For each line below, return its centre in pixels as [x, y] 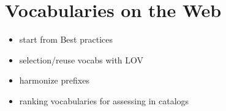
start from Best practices [66, 39]
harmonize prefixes [54, 80]
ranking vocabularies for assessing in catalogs [104, 100]
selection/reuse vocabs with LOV [81, 59]
